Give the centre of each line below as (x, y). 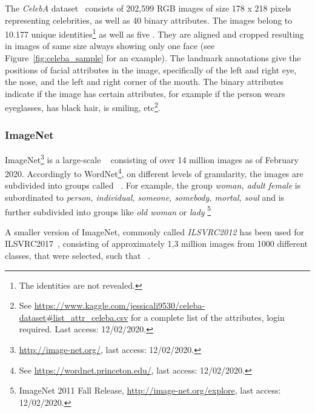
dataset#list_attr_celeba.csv (74, 317)
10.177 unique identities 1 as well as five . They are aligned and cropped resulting (154, 33)
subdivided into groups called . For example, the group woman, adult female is (153, 185)
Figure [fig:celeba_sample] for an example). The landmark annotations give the (153, 58)
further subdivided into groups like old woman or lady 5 (108, 210)
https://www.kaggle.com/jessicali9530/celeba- (120, 305)
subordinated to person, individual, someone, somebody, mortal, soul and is (145, 197)
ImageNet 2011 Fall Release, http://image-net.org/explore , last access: (150, 390)
